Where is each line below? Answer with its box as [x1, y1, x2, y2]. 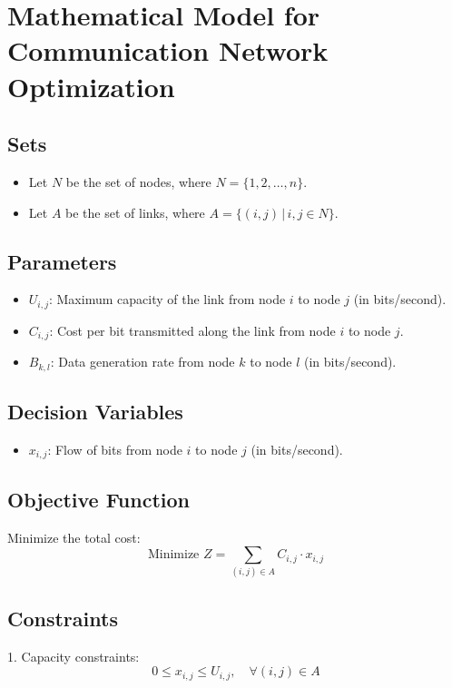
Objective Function [7, 485, 191, 513]
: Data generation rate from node [50, 352, 235, 371]
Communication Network [7, 32, 329, 69]
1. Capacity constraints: [7, 646, 140, 665]
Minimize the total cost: [7, 527, 141, 546]
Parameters [7, 247, 117, 275]
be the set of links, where [65, 202, 205, 221]
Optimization [7, 67, 175, 104]
